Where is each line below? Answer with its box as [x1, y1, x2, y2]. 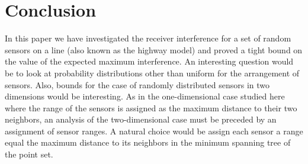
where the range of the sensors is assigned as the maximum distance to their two [5, 101, 297, 114]
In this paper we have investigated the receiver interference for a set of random [5, 32, 291, 44]
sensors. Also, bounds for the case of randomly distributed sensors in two [5, 78, 270, 91]
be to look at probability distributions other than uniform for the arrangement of [5, 66, 300, 79]
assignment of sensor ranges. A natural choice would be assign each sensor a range [5, 124, 303, 137]
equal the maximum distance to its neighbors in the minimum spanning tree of [5, 136, 291, 149]
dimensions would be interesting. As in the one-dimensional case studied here [5, 90, 285, 102]
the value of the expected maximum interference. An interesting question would [5, 55, 294, 67]
